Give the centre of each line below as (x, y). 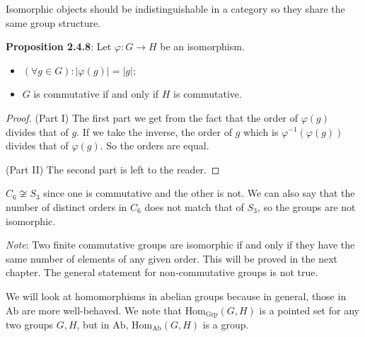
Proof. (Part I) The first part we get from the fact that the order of (152, 117)
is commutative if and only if (96, 94)
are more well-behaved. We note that (102, 310)
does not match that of (194, 206)
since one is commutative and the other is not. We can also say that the (199, 193)
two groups (30, 324)
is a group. (226, 324)
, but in (93, 324)
